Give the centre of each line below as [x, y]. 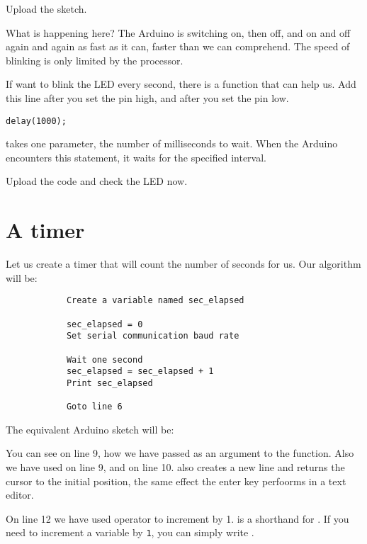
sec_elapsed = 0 [105, 324]
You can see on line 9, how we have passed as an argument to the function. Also [180, 453]
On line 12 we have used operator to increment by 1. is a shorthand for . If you [177, 518]
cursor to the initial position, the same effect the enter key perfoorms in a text [176, 481]
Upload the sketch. [46, 8]
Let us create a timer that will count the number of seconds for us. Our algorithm [183, 264]
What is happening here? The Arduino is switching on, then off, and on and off [178, 32]
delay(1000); [36, 121]
